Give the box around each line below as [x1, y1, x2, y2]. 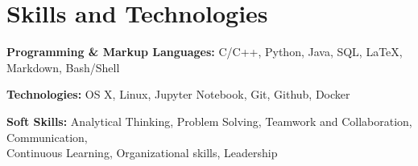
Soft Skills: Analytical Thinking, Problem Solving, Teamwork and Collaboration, [6, 112, 412, 129]
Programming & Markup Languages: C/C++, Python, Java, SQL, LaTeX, [6, 43, 403, 60]
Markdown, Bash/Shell [6, 59, 120, 75]
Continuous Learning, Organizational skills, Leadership [6, 144, 278, 161]
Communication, [6, 128, 88, 145]
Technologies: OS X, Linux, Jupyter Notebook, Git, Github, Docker [6, 86, 350, 103]
